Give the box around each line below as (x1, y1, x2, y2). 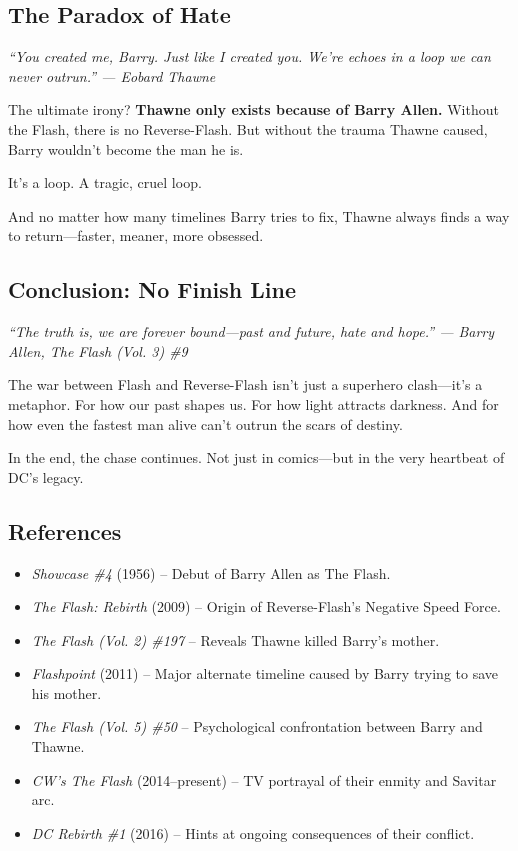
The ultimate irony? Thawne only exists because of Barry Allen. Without (8, 99, 499, 120)
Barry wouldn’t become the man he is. (8, 138, 244, 159)
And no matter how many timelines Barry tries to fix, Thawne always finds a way (8, 205, 510, 226)
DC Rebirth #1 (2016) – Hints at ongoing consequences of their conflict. (31, 822, 475, 843)
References (8, 515, 122, 546)
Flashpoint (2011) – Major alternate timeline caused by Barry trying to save (31, 663, 498, 684)
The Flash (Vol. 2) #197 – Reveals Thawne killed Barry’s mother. (31, 629, 440, 650)
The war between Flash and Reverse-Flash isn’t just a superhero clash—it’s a (8, 374, 483, 395)
